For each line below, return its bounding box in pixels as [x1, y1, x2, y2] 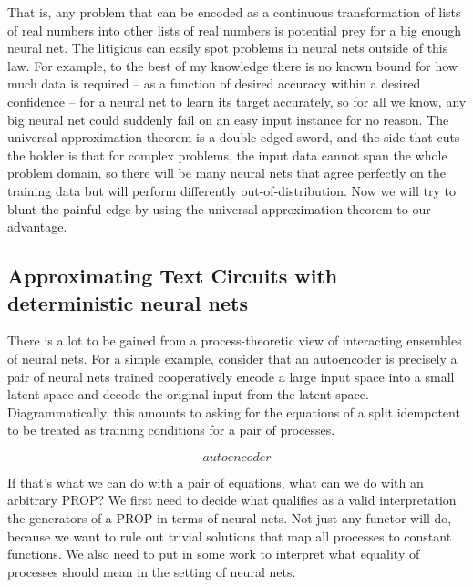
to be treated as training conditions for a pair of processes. [7, 420, 335, 439]
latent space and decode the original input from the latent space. [7, 385, 369, 404]
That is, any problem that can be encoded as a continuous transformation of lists [7, 3, 461, 21]
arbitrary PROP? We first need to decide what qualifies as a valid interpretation [7, 490, 457, 510]
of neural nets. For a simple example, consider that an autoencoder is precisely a [7, 348, 458, 367]
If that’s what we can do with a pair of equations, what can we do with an [7, 472, 424, 491]
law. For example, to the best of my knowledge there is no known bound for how [7, 56, 458, 75]
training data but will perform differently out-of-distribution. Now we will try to [7, 180, 456, 200]
